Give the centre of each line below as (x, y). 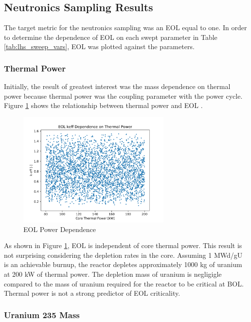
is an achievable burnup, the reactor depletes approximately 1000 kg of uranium (123, 264)
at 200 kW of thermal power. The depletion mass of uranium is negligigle (113, 274)
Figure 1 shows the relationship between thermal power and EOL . (103, 105)
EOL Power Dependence (60, 229)
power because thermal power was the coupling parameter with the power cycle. (123, 96)
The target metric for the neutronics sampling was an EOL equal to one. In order (125, 27)
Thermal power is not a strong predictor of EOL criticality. (92, 293)
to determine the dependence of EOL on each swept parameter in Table (111, 37)
